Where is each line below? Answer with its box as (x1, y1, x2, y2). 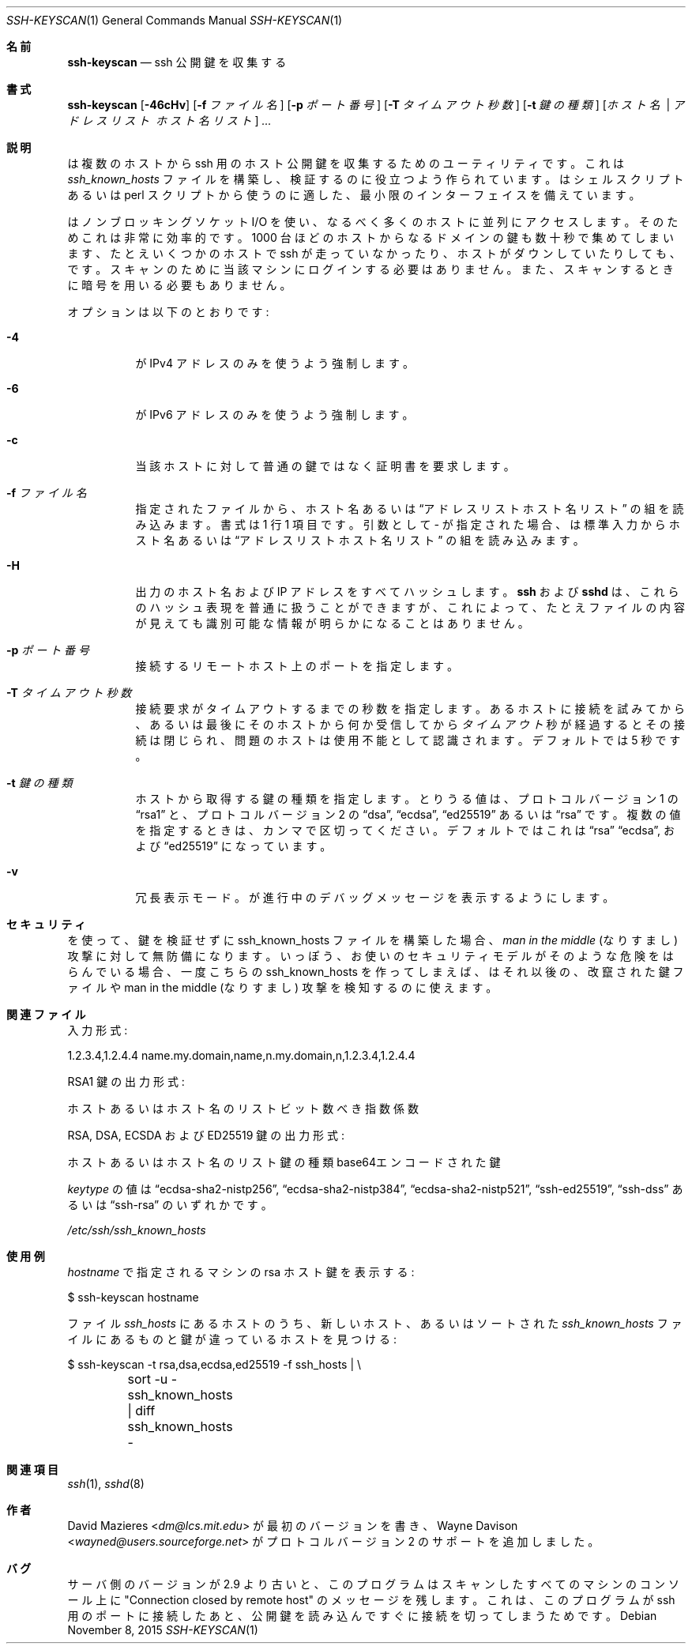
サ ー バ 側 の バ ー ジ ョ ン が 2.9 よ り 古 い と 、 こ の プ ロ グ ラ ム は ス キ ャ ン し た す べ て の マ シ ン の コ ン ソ (67, 1577, 679, 1591)
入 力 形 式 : (67, 1023, 128, 1037)
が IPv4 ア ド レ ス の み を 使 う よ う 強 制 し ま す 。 (135, 356, 414, 370)
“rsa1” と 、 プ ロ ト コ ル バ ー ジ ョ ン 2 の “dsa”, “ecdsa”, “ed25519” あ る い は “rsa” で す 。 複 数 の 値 (135, 808, 681, 821)
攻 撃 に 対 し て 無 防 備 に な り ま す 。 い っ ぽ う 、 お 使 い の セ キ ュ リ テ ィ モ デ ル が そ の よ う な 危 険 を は (67, 949, 674, 962)
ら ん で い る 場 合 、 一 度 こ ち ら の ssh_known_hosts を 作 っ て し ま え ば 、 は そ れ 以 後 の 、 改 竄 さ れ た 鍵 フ (67, 965, 684, 978)
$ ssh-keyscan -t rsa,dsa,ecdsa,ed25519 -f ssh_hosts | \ (67, 1358, 362, 1371)
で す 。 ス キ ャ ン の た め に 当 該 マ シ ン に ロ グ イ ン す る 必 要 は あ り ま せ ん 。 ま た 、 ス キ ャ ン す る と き (67, 262, 674, 276)
